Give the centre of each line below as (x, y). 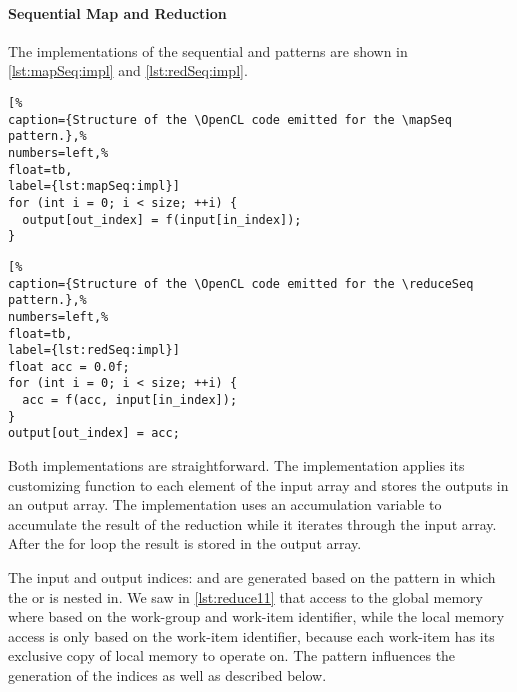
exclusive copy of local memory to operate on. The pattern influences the (232, 655)
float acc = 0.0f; (69, 366)
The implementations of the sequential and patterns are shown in (208, 50)
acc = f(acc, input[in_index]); (130, 400)
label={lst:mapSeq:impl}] (94, 186)
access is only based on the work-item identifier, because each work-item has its (251, 635)
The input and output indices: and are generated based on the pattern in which (252, 577)
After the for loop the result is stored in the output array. (185, 543)
